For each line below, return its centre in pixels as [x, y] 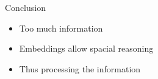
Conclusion [25, 7]
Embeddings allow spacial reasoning [86, 48]
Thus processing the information [80, 68]
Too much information [61, 28]
